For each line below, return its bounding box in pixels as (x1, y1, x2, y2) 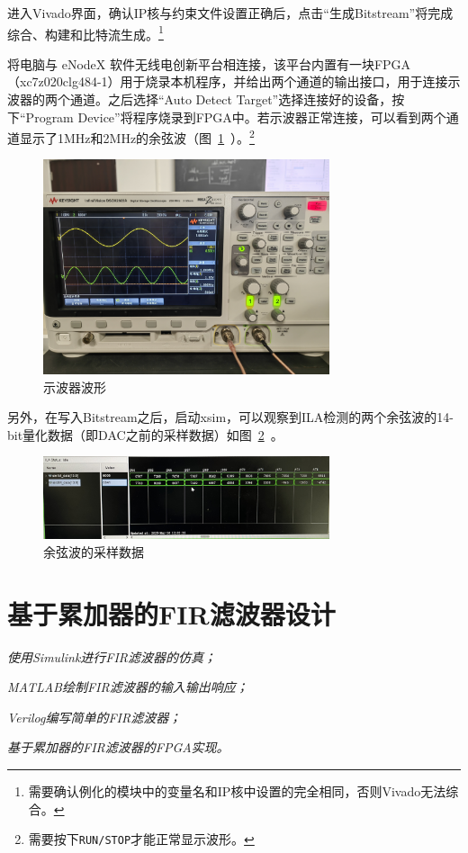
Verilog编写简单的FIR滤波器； (7, 707, 182, 726)
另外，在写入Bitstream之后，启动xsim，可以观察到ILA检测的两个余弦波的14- (7, 408, 454, 426)
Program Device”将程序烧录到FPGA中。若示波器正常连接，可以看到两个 (25, 107, 446, 126)
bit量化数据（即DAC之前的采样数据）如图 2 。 (7, 425, 283, 444)
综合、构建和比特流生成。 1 (7, 22, 164, 43)
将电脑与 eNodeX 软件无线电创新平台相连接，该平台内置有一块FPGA (7, 54, 411, 73)
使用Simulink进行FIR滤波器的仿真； (7, 647, 217, 666)
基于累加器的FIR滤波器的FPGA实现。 (7, 738, 229, 757)
